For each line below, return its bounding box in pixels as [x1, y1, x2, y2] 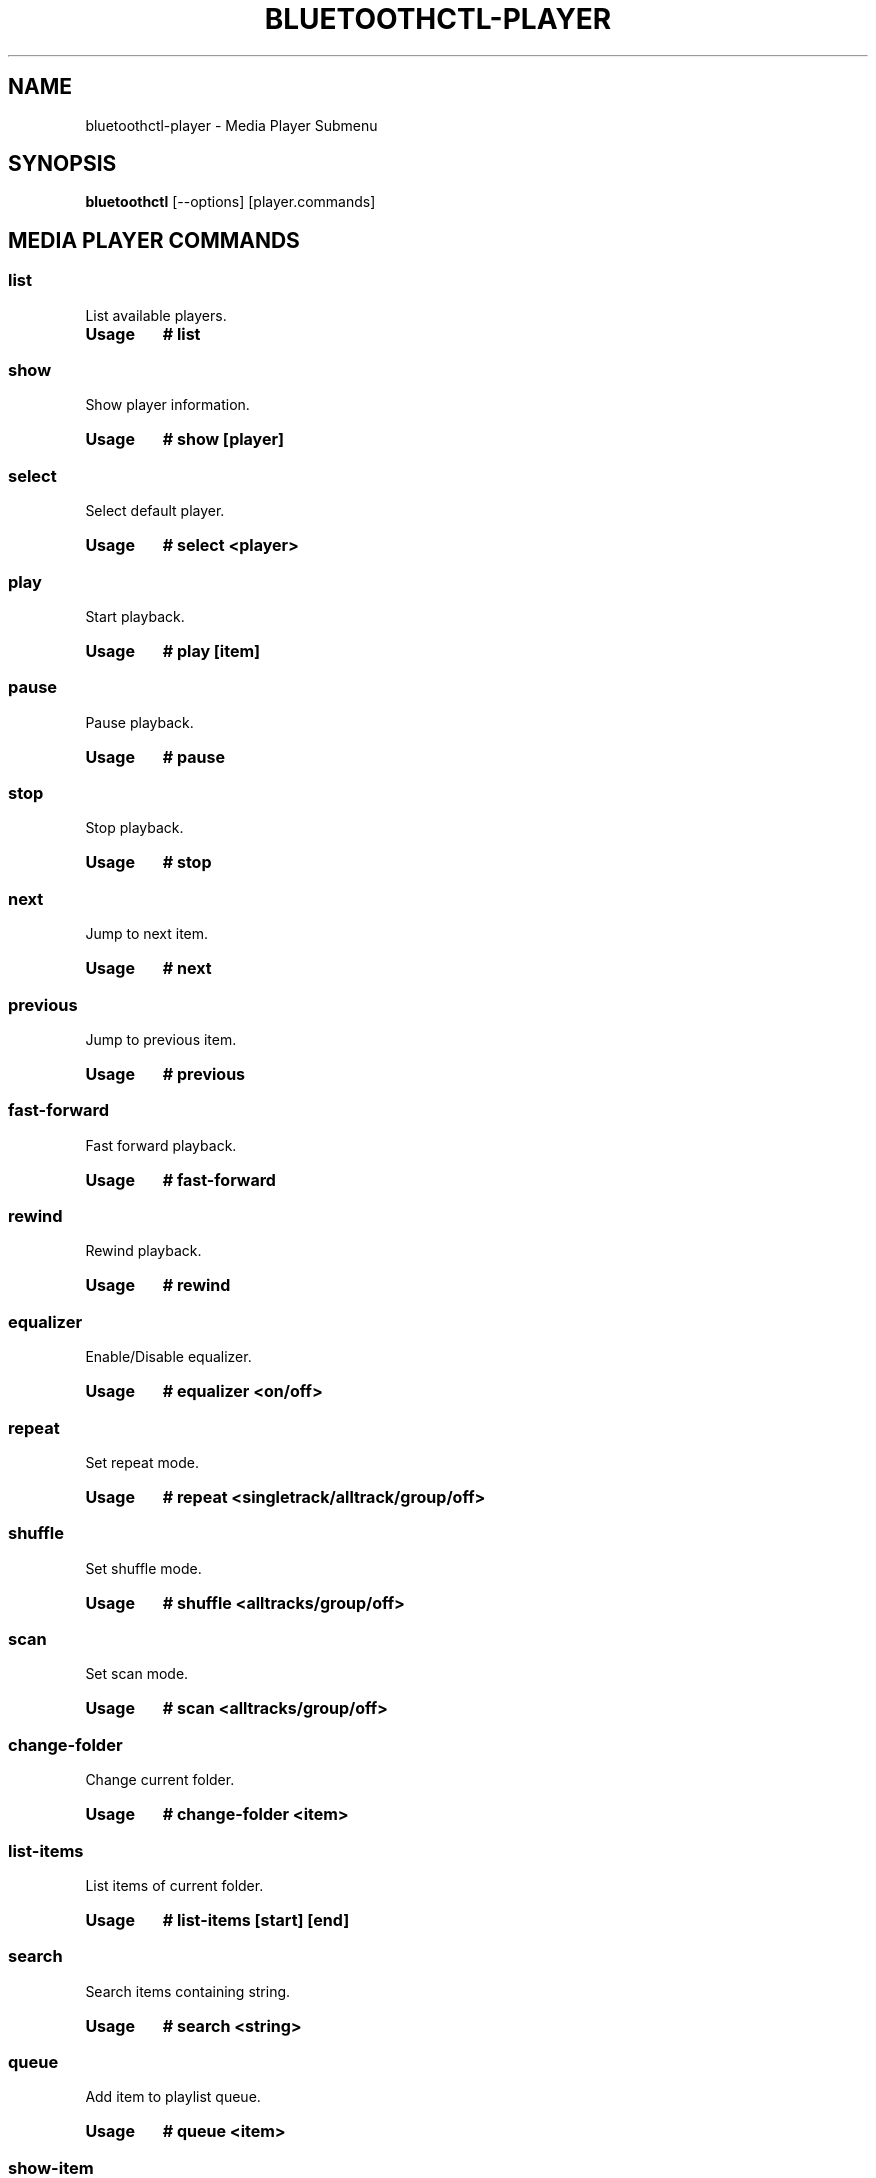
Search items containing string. [85, 1982, 291, 2000]
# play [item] [162, 640, 261, 661]
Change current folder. [85, 1771, 235, 1789]
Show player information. [85, 396, 250, 414]
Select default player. [85, 502, 225, 520]
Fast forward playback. [85, 1136, 237, 1154]
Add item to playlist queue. [85, 2088, 261, 2106]
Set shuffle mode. [85, 1559, 202, 1577]
